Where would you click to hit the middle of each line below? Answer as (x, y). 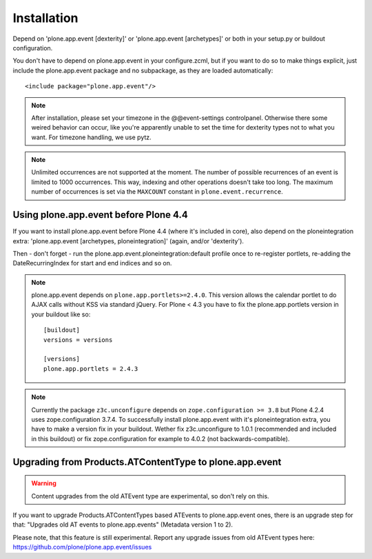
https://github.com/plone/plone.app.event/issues (82, 547)
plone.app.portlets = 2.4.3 (91, 368)
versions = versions (78, 340)
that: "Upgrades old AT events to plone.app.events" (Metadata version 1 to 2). (123, 525)
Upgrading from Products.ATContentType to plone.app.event (147, 462)
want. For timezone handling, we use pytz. (91, 137)
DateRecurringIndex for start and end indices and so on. (92, 263)
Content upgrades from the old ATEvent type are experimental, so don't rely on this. (150, 496)
